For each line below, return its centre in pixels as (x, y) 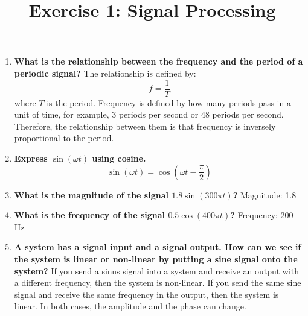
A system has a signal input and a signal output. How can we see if (158, 247)
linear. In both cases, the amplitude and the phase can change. (130, 306)
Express (31, 158)
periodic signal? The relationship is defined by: (105, 73)
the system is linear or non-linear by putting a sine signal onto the (156, 258)
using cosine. (119, 158)
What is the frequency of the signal (90, 215)
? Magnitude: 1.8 (265, 194)
